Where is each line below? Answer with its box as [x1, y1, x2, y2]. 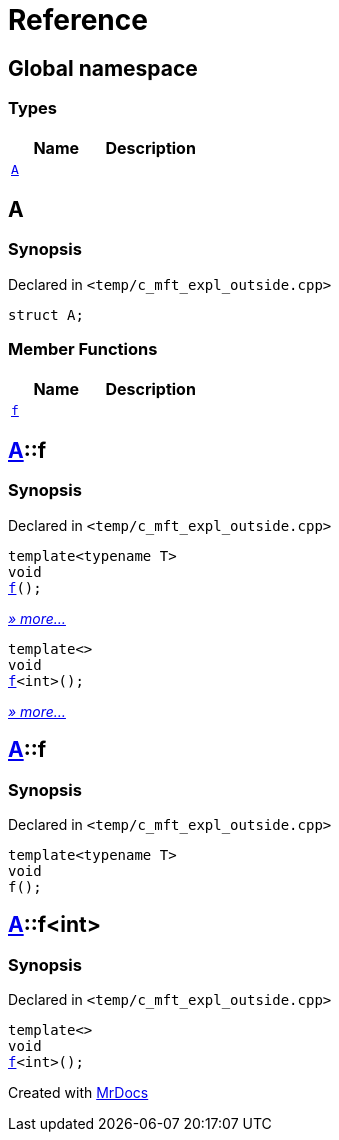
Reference [8, 3, 148, 37]
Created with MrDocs [8, 1084, 149, 1102]
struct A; [8, 306, 84, 323]
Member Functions [8, 339, 158, 360]
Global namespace [8, 55, 198, 81]
